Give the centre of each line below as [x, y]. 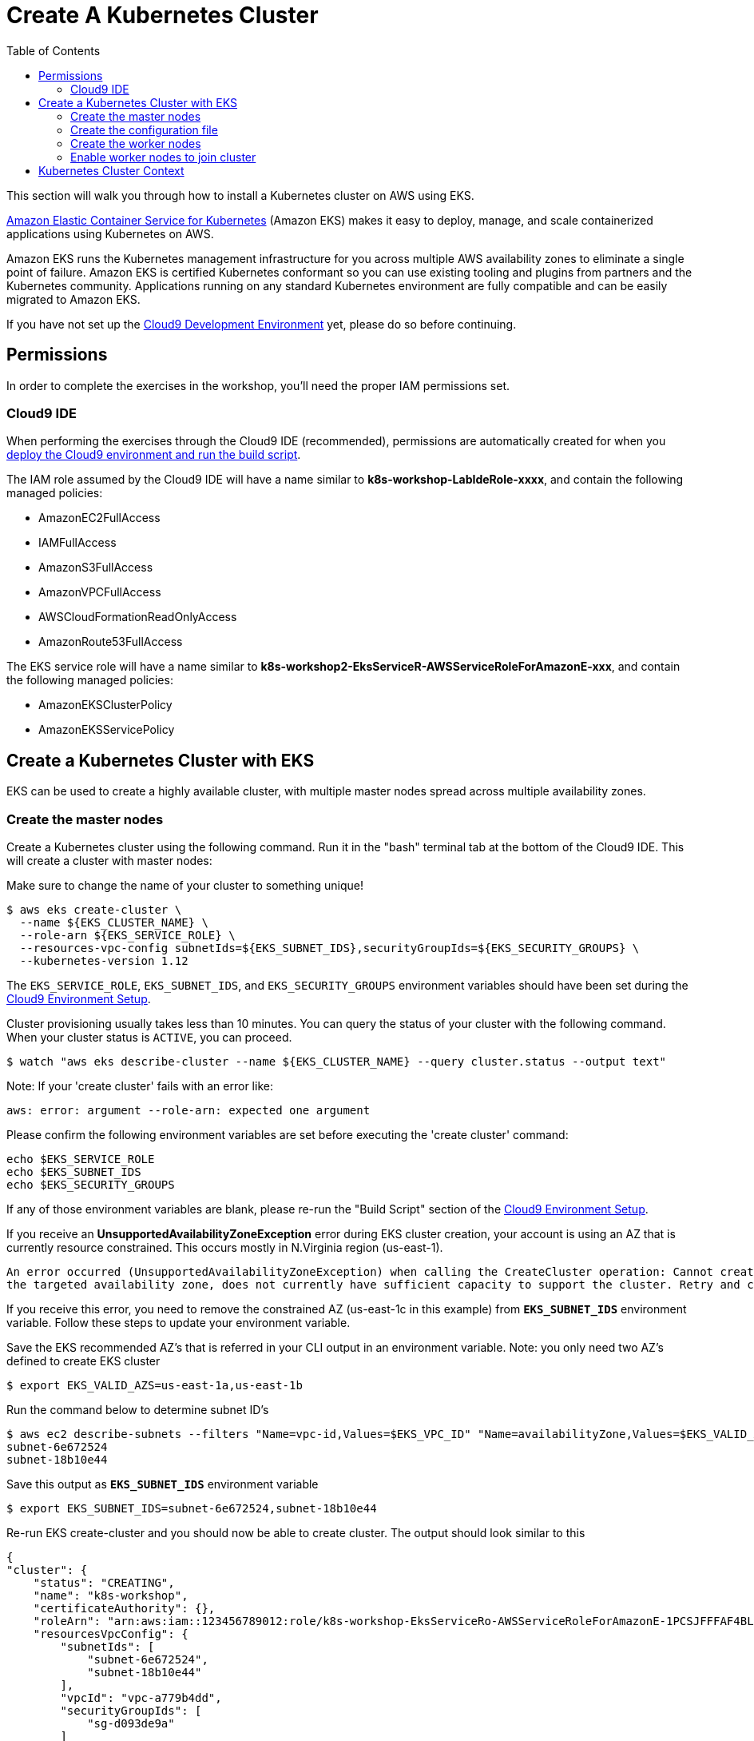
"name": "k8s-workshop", [111, 1595]
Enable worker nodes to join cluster [163, 157]
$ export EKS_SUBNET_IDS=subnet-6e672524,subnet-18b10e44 [192, 1508]
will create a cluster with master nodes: [109, 860]
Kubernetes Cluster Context [111, 170]
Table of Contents [54, 50]
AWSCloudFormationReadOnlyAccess [138, 617]
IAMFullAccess [77, 543]
